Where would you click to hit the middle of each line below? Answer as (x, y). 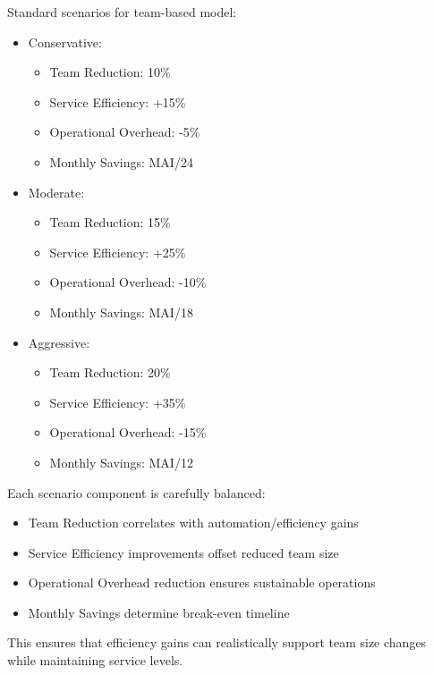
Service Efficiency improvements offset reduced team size (183, 552)
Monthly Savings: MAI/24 (121, 161)
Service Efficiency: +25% (118, 252)
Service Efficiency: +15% (118, 101)
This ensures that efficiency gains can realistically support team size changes (217, 642)
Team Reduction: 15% (110, 222)
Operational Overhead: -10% (128, 282)
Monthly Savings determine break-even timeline (159, 612)
